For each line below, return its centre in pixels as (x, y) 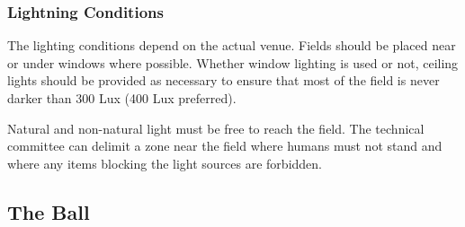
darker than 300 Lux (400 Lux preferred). (122, 98)
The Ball (49, 211)
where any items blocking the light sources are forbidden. (165, 163)
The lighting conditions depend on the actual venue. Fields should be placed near (232, 45)
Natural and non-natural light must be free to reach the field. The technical (216, 128)
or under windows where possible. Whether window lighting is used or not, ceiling (233, 62)
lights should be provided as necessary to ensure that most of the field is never (224, 80)
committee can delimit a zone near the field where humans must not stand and (225, 146)
